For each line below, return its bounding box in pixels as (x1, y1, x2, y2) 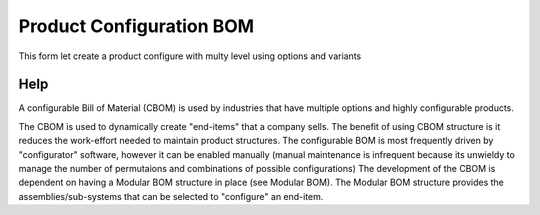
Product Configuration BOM (18, 15, 255, 37)
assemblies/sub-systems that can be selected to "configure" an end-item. (18, 190, 324, 202)
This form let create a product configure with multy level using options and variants (18, 50, 362, 62)
